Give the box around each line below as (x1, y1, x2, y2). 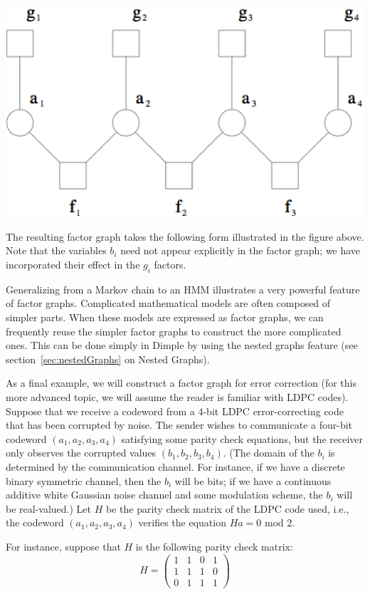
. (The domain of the (223, 445, 314, 460)
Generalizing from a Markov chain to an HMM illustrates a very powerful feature (6, 281, 360, 296)
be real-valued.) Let (6, 501, 92, 516)
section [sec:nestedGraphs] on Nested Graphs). (6, 351, 210, 366)
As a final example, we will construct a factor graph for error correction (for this (6, 375, 356, 390)
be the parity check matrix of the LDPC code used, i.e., (105, 501, 349, 516)
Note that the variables (6, 243, 107, 258)
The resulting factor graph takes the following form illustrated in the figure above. (6, 229, 364, 244)
